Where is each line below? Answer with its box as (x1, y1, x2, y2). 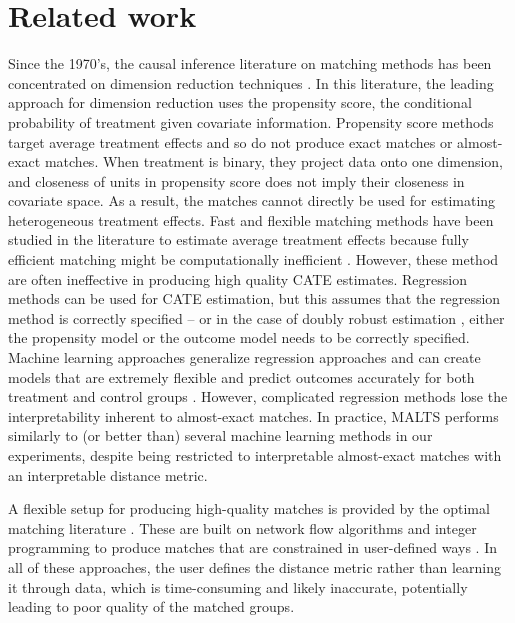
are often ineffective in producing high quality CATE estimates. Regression (8, 268, 467, 289)
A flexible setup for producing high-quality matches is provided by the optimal (8, 498, 490, 519)
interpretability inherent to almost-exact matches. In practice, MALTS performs (8, 405, 499, 426)
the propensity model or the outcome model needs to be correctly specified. (8, 327, 470, 348)
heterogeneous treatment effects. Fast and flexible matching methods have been (8, 209, 494, 230)
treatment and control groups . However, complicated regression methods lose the (8, 386, 508, 407)
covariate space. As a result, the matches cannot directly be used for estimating (8, 190, 496, 211)
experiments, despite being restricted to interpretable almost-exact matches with (8, 445, 502, 465)
